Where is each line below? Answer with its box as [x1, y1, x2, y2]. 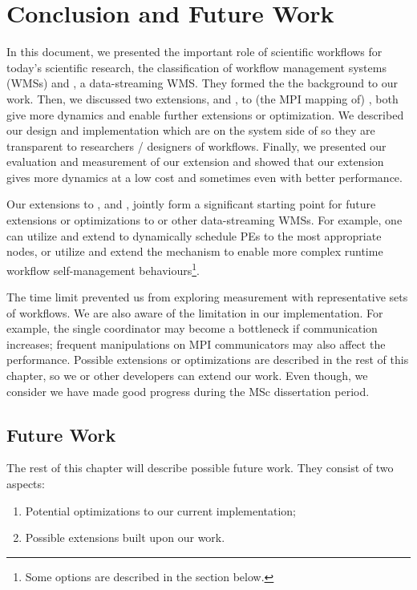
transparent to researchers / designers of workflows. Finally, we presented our [6, 137, 387, 154]
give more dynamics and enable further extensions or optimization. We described [6, 106, 404, 123]
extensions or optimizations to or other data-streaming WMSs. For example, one [6, 212, 403, 228]
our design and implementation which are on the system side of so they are [6, 122, 375, 139]
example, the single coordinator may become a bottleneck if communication [6, 320, 378, 337]
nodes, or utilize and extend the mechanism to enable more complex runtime [6, 243, 383, 260]
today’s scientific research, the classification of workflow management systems [6, 59, 387, 75]
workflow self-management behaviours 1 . [6, 259, 200, 278]
